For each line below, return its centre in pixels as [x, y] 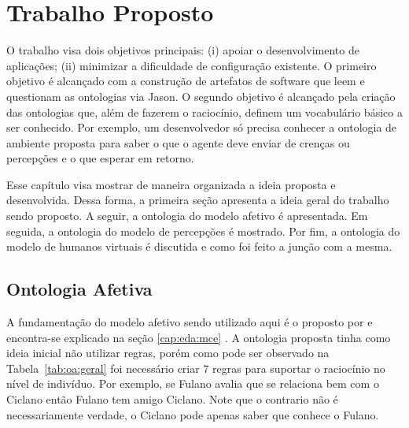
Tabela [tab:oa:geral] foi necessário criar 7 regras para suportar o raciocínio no [196, 368]
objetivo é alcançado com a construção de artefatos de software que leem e [186, 81]
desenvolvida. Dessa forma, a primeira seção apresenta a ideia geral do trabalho [198, 200]
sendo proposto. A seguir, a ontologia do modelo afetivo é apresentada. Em [187, 216]
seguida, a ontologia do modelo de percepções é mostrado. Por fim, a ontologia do [203, 231]
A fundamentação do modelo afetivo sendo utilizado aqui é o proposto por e [190, 322]
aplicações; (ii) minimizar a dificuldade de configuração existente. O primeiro [192, 65]
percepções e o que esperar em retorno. [100, 158]
